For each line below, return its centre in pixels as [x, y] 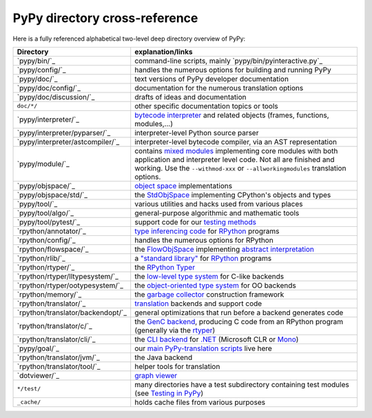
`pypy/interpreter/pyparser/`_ [64, 132]
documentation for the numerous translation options [219, 88]
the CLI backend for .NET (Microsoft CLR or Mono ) [217, 339]
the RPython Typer [165, 267]
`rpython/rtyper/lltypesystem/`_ [68, 276]
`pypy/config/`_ [41, 70]
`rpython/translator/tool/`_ [59, 366]
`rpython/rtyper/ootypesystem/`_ [70, 285]
